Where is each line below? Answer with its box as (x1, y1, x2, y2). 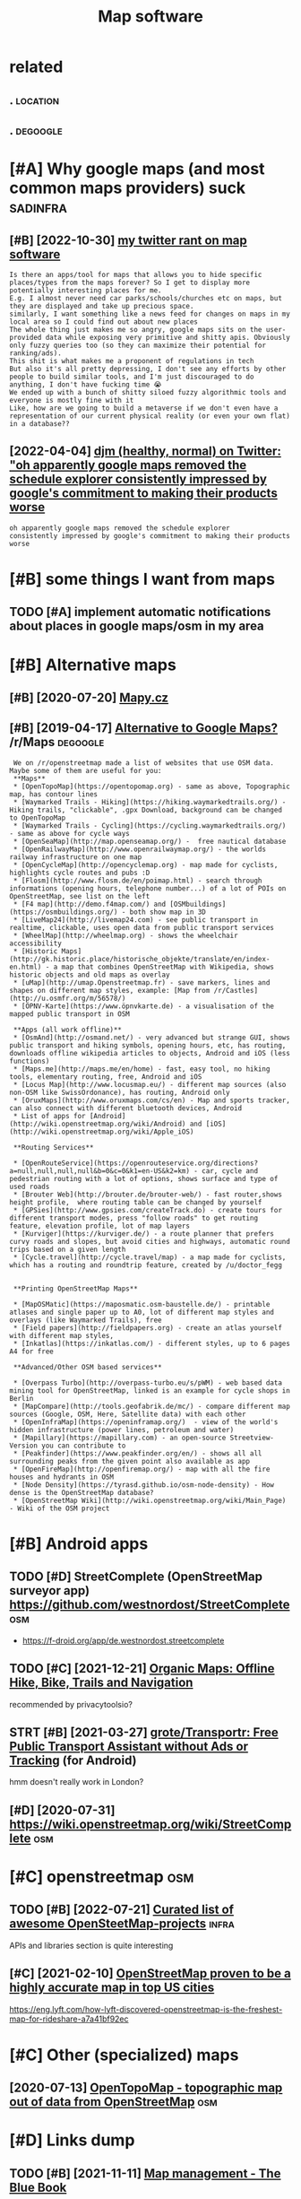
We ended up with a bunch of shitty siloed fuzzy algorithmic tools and (9, 387, 287, 396)
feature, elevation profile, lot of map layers (9, 1221, 191, 1230)
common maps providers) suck (9, 178, 246, 198)
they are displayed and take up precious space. (9, 301, 194, 310)
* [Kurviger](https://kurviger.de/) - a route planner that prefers (13, 1229, 275, 1239)
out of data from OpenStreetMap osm (9, 2094, 218, 2109)
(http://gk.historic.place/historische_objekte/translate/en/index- (9, 954, 271, 963)
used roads (9, 1182, 50, 1191)
